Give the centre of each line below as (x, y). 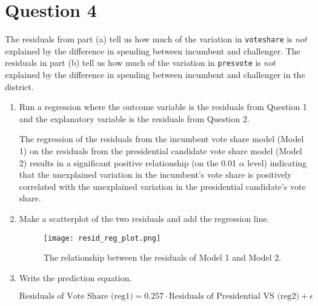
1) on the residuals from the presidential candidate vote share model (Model (161, 151)
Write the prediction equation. (75, 277)
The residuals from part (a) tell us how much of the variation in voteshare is (149, 39)
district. (19, 86)
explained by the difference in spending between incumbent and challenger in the (155, 75)
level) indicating (277, 162)
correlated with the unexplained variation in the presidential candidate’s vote (162, 186)
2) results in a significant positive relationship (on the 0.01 (128, 162)
